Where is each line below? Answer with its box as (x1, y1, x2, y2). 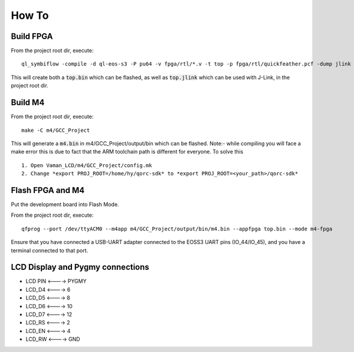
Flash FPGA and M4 (11, 185, 85, 195)
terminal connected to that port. (11, 247, 88, 254)
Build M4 (11, 97, 45, 107)
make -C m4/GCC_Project (21, 127, 90, 133)
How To (11, 9, 49, 22)
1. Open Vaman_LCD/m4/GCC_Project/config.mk (21, 162, 153, 168)
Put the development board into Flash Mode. (11, 201, 119, 208)
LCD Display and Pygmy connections (11, 262, 150, 272)
